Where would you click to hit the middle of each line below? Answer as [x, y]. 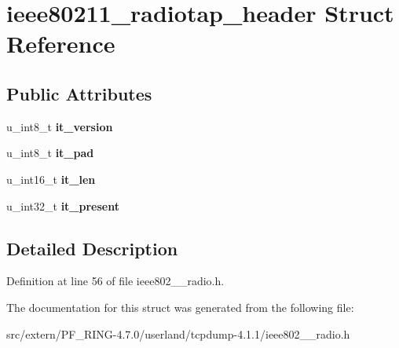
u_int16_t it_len [51, 179]
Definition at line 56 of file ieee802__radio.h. [115, 281]
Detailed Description [92, 248]
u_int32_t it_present [63, 205]
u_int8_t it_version [60, 126]
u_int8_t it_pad [50, 153]
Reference [61, 44]
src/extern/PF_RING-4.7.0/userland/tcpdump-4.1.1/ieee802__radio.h [178, 333]
